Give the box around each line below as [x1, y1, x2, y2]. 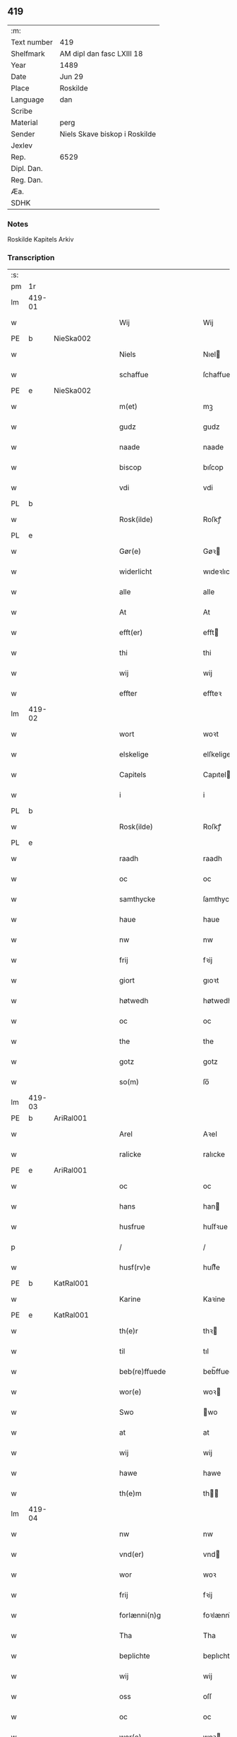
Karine [119, 1294, 141, 1304]
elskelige [119, 749, 150, 759]
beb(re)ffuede [119, 1367, 166, 1377]
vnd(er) [119, 1550, 145, 1560]
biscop [119, 463, 142, 473]
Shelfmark [11, 49, 45, 59]
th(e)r [119, 1326, 139, 1336]
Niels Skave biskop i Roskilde [59, 129, 157, 138]
